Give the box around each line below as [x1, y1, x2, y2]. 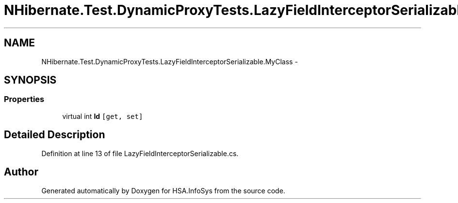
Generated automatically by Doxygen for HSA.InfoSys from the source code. [41, 186, 285, 195]
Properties [4, 94, 45, 104]
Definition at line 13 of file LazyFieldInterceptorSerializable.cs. [41, 149, 239, 158]
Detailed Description [4, 129, 105, 141]
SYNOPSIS [4, 74, 57, 87]
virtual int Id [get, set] [62, 112, 143, 120]
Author [4, 166, 38, 178]
